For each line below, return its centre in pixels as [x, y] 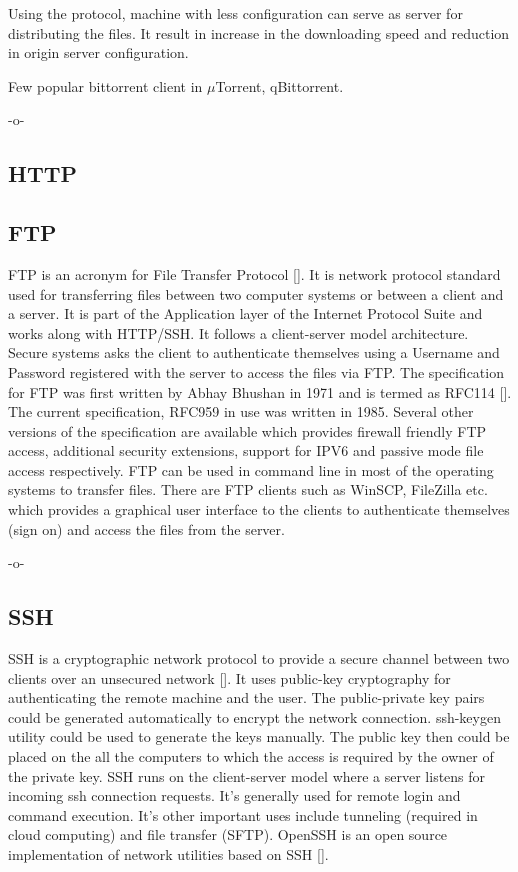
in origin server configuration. [98, 52]
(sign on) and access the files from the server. [146, 528]
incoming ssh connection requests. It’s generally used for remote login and [234, 795]
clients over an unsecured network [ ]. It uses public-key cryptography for [229, 677]
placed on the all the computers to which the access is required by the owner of [251, 756]
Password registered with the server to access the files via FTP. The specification [256, 371]
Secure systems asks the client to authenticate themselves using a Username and [254, 352]
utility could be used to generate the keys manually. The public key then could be [259, 736]
